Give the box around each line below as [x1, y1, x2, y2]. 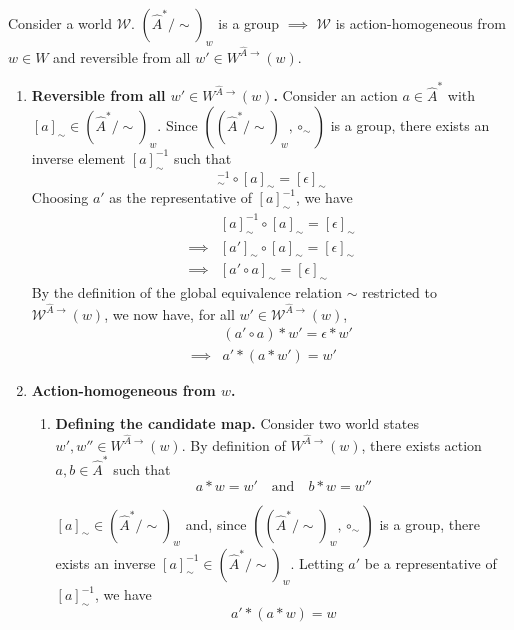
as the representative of [109, 187, 252, 208]
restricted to [362, 282, 437, 303]
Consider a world [8, 13, 112, 33]
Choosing [31, 187, 89, 208]
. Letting [290, 552, 344, 573]
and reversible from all [53, 46, 191, 67]
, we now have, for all [104, 303, 235, 324]
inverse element [31, 147, 126, 168]
